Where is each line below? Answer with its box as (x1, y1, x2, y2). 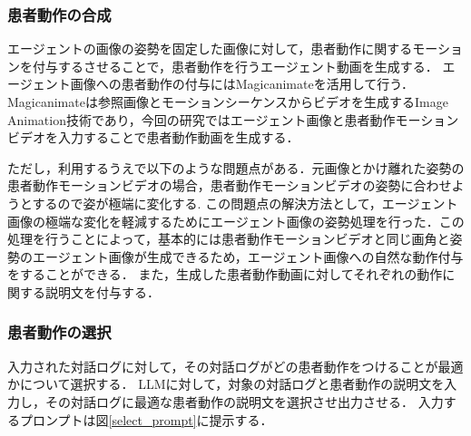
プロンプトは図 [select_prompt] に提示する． (19, 410, 273, 429)
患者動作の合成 (7, 3, 112, 25)
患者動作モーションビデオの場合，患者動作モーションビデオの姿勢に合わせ (7, 176, 452, 195)
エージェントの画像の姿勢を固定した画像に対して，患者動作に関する (7, 39, 413, 58)
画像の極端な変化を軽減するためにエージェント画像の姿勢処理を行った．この (7, 211, 465, 230)
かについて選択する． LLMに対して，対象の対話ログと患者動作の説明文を (7, 374, 445, 393)
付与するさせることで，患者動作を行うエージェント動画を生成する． (32, 56, 438, 75)
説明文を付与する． (44, 282, 160, 301)
